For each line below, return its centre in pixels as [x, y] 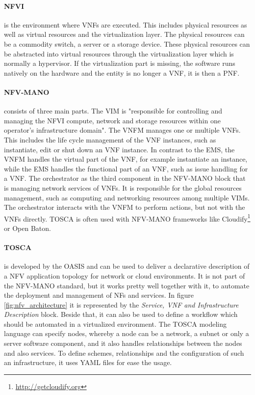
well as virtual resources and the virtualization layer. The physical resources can [124, 34]
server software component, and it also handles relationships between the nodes [123, 343]
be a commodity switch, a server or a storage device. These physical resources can [127, 43]
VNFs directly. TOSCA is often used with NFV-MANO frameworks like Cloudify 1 [127, 218]
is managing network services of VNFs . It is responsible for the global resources [123, 187]
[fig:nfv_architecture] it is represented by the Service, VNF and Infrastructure [121, 304]
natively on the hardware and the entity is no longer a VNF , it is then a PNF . [122, 72]
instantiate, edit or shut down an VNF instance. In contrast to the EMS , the [119, 149]
